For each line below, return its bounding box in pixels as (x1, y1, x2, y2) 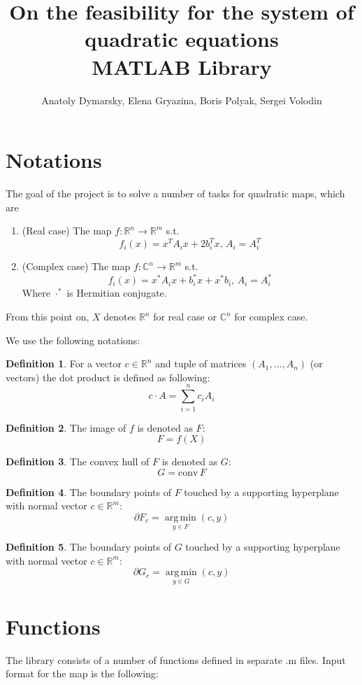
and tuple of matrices (155, 356, 247, 371)
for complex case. (234, 309, 308, 323)
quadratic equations (85, 24, 279, 53)
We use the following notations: (6, 332, 140, 347)
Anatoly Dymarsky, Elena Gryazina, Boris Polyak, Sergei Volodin (41, 92, 322, 107)
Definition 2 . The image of (6, 420, 126, 435)
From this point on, (6, 309, 89, 323)
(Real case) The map (22, 223, 112, 238)
